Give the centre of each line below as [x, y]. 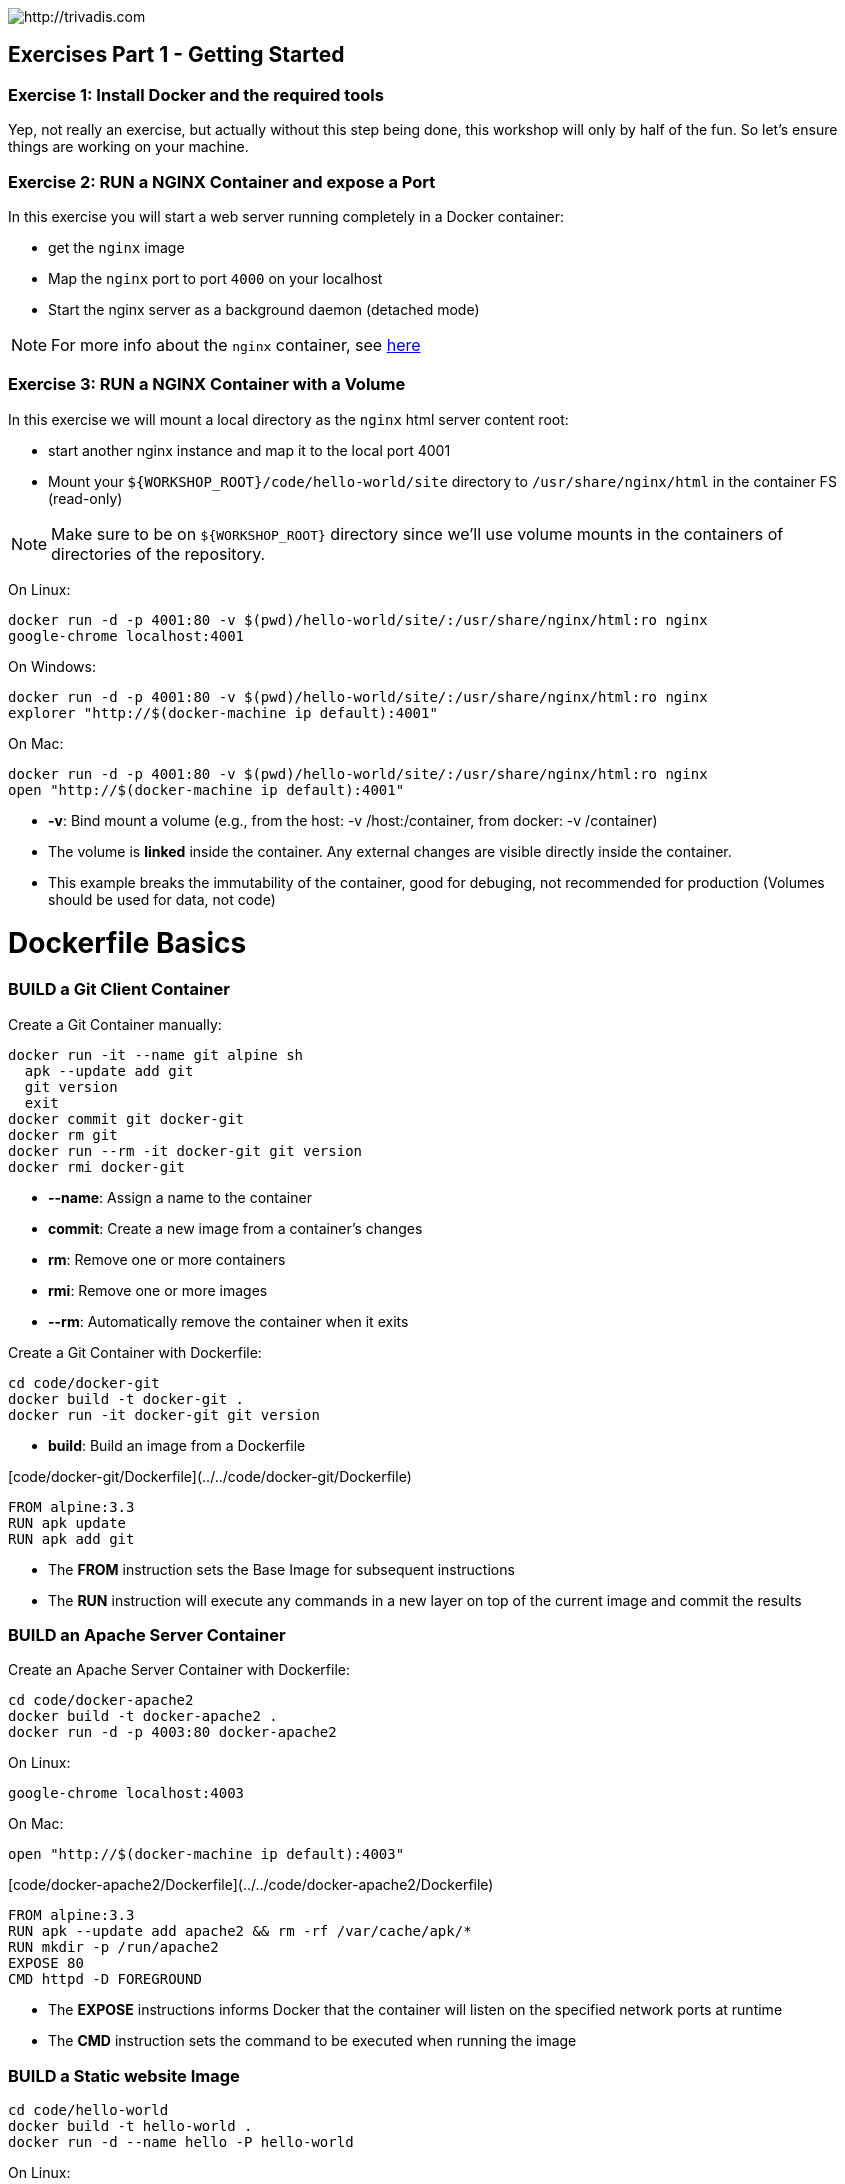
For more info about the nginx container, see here [236, 344]
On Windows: [52, 666]
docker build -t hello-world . [130, 2126]
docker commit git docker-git [126, 1118]
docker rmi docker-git [97, 1166]
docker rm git [63, 1134]
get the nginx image [116, 247]
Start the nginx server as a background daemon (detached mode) [264, 309]
